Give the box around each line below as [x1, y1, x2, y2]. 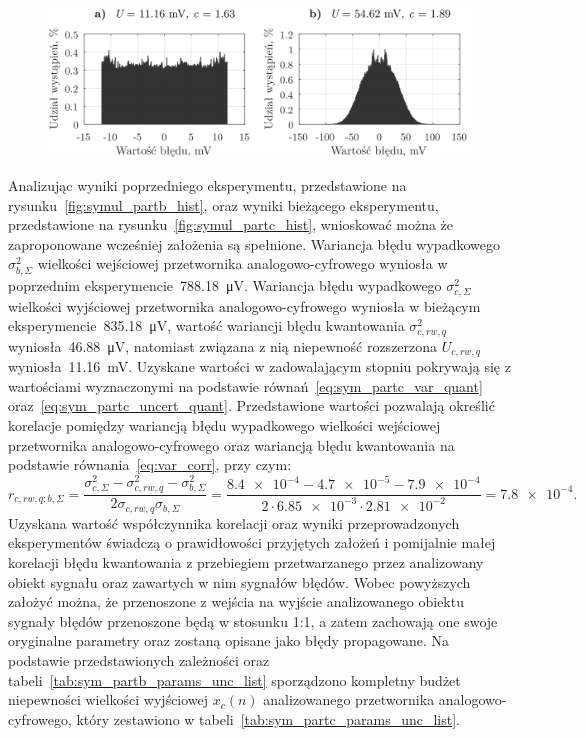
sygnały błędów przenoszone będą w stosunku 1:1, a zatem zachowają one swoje [8, 610, 498, 631]
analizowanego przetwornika [263, 689, 435, 710]
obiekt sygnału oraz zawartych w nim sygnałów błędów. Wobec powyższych [8, 571, 471, 592]
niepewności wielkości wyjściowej [8, 689, 209, 710]
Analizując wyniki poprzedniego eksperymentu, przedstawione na [8, 175, 407, 196]
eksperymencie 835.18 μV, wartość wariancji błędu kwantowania [8, 315, 405, 336]
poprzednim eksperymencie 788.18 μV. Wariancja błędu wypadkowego [8, 274, 442, 295]
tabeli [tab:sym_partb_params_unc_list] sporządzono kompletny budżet [8, 669, 461, 690]
